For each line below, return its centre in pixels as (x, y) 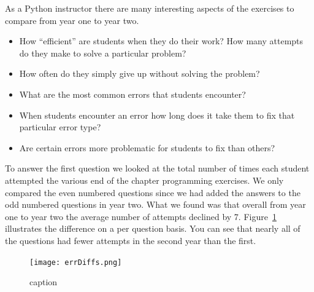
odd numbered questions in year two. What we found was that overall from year (155, 204)
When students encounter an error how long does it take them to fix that (157, 115)
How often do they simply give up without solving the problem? (140, 73)
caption (44, 282)
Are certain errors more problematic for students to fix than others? (147, 147)
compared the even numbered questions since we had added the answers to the (153, 192)
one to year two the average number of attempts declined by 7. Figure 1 (141, 216)
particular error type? (60, 127)
